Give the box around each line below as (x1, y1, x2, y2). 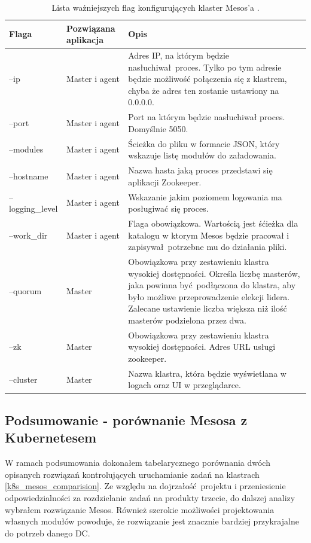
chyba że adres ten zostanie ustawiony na (128, 84, 279, 96)
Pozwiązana (66, 22, 115, 34)
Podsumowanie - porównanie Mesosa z (5, 410, 248, 429)
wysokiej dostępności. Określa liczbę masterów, (128, 267, 300, 279)
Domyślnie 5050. (128, 122, 188, 135)
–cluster (9, 373, 38, 385)
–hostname (9, 169, 48, 182)
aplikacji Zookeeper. (128, 175, 202, 188)
